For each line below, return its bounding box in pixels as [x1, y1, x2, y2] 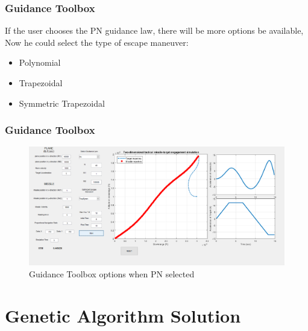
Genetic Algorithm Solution [5, 303, 241, 327]
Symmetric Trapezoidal [19, 96, 105, 109]
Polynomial [19, 56, 61, 69]
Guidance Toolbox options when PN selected [29, 267, 195, 280]
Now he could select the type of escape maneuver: [5, 36, 189, 48]
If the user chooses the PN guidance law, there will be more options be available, [5, 24, 304, 37]
